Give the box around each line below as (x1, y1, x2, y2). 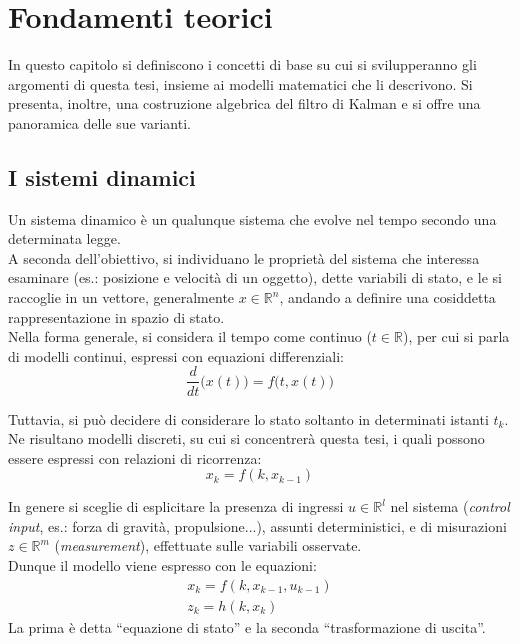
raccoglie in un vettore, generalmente (8, 287, 235, 308)
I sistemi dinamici (8, 161, 196, 192)
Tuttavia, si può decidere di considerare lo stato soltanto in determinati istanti (8, 408, 489, 429)
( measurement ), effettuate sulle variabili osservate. (54, 535, 362, 556)
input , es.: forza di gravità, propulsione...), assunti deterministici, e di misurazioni (8, 515, 507, 536)
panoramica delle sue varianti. (8, 112, 191, 133)
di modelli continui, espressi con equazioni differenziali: (8, 345, 344, 366)
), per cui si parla (402, 326, 510, 347)
